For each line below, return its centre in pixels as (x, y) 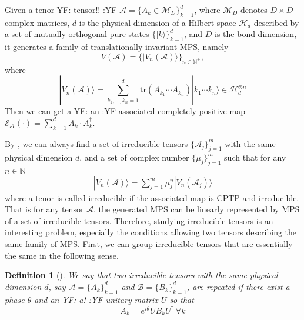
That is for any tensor (44, 209)
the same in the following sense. (62, 255)
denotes (254, 9)
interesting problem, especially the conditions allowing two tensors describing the (151, 232)
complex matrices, (37, 22)
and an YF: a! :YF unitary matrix (96, 299)
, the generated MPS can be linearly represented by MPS (197, 209)
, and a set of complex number (134, 157)
